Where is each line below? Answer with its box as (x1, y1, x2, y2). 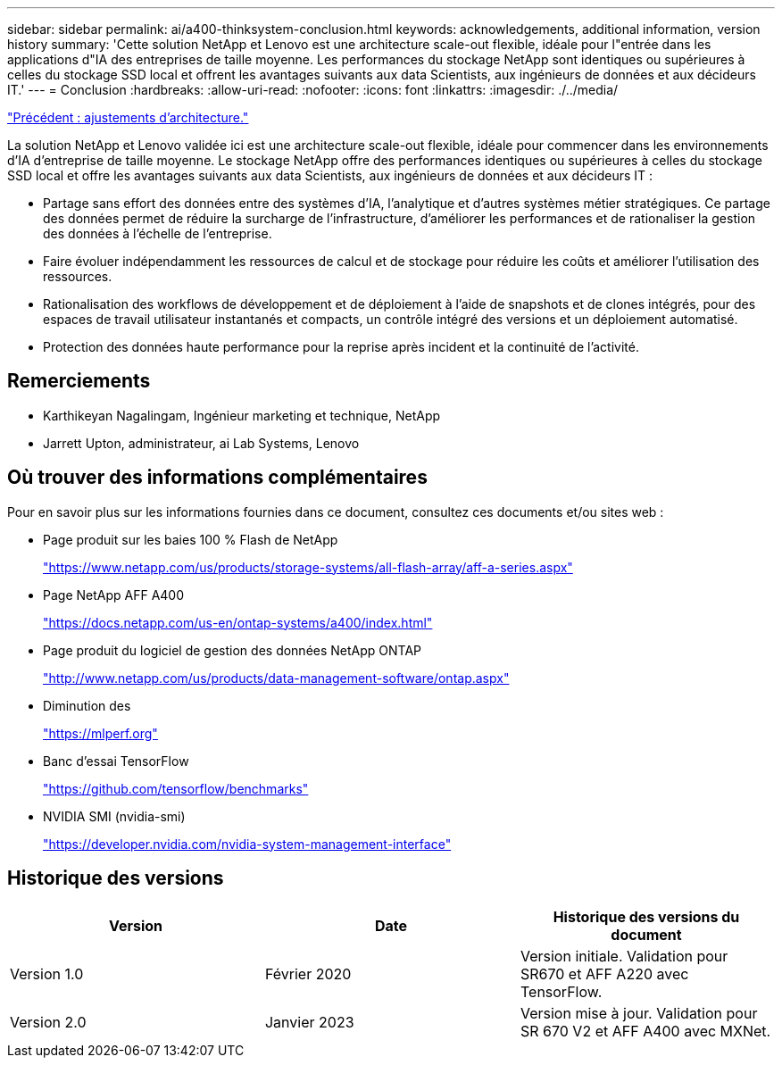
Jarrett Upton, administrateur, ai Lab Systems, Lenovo (43, 435, 360, 451)
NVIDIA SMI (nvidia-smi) (43, 808, 186, 824)
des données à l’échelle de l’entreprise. (43, 226, 272, 241)
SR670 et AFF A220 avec (520, 964, 689, 983)
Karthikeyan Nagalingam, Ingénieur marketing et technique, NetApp (43, 407, 441, 423)
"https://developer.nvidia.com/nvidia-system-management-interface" (43, 836, 452, 852)
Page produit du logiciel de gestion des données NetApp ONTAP (43, 642, 422, 658)
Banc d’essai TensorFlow (43, 753, 189, 769)
